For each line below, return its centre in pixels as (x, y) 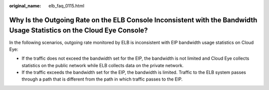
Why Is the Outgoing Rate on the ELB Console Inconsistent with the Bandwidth (133, 20)
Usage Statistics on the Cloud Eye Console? (78, 31)
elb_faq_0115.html (67, 6)
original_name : (25, 6)
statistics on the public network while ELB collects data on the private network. (103, 65)
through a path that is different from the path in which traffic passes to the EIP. (102, 79)
